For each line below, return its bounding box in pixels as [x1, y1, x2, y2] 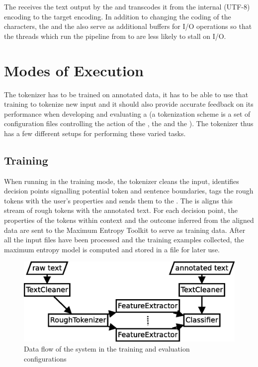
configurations [24, 353, 67, 364]
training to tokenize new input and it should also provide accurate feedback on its [4, 99, 254, 109]
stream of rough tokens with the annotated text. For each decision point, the [4, 205, 238, 215]
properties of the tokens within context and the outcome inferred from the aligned [4, 215, 254, 225]
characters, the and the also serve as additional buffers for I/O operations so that [4, 21, 252, 31]
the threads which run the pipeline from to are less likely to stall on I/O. [4, 30, 226, 41]
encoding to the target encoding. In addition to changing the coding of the [4, 11, 231, 21]
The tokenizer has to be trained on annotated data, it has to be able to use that [4, 89, 249, 99]
